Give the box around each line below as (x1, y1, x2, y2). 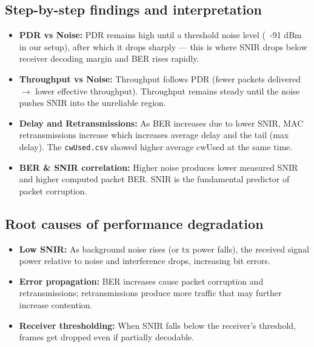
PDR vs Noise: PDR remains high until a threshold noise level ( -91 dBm (19, 28, 302, 41)
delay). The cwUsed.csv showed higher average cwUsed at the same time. (19, 140, 293, 153)
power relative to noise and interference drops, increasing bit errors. (19, 254, 270, 267)
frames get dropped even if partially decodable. (19, 331, 195, 343)
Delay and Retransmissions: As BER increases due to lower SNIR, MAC (19, 116, 304, 129)
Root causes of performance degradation (5, 214, 264, 233)
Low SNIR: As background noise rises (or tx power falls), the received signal (19, 242, 309, 255)
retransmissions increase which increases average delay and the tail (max (19, 128, 289, 141)
